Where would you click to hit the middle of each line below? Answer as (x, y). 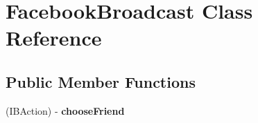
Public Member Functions (101, 81)
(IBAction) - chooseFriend (65, 110)
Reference (54, 38)
